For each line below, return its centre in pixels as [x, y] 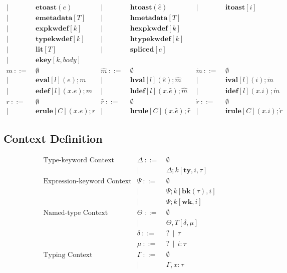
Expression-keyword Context [87, 182]
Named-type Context [76, 213]
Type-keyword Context [79, 160]
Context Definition [53, 139]
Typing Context [68, 255]
